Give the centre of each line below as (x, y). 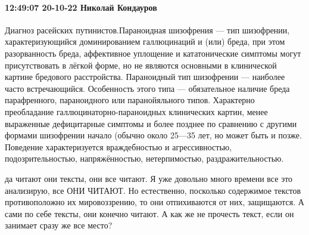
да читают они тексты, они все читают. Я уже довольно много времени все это (149, 178)
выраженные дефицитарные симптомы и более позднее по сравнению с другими (151, 123)
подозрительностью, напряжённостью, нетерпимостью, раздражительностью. (144, 158)
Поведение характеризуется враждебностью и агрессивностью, (118, 146)
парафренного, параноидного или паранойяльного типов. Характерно (130, 100)
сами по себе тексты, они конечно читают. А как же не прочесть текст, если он (149, 213)
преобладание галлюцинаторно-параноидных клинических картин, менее (136, 111)
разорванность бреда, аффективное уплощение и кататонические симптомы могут (153, 53)
